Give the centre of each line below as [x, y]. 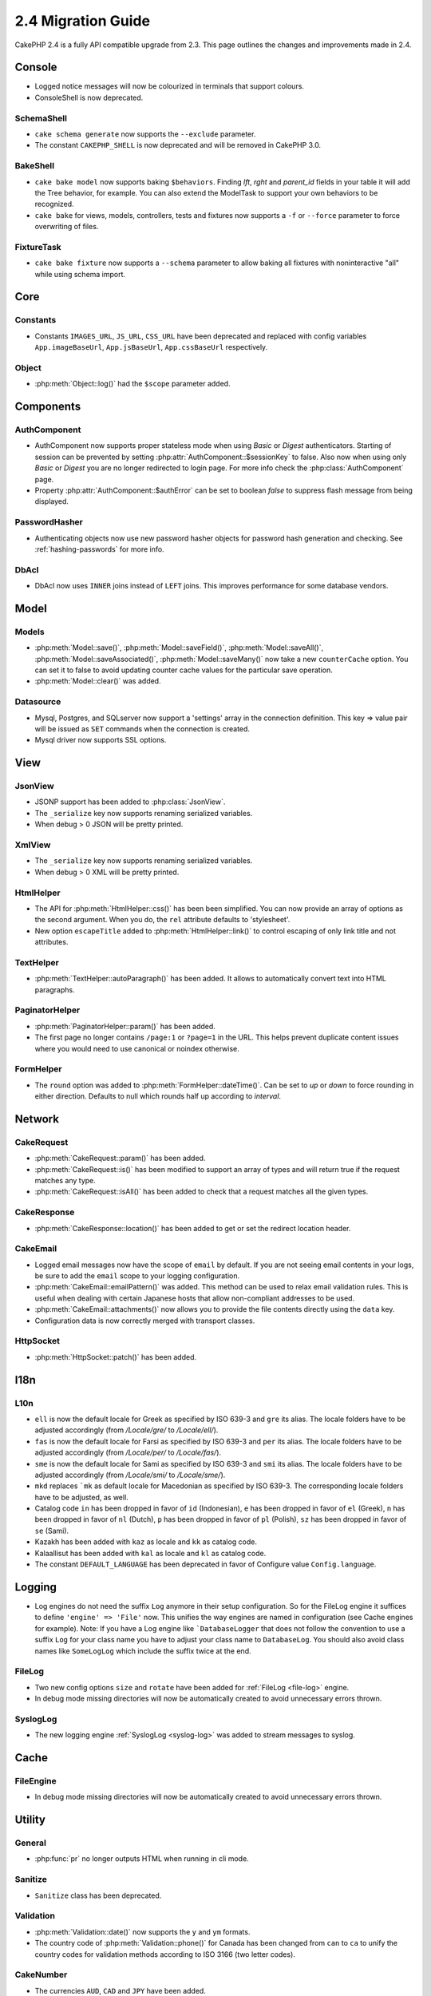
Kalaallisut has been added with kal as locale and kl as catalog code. [150, 1553]
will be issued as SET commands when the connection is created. [142, 729]
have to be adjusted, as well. [82, 1497]
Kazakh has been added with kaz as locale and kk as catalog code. [146, 1542]
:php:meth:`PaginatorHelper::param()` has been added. [125, 1026]
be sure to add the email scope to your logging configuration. [137, 1276]
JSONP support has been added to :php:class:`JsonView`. [130, 802]
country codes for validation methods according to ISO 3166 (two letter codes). [165, 1954]
